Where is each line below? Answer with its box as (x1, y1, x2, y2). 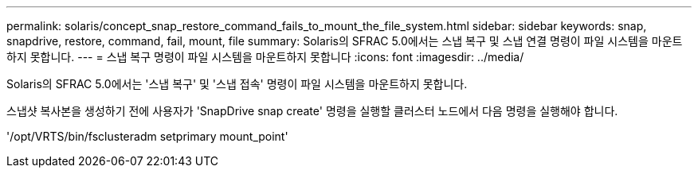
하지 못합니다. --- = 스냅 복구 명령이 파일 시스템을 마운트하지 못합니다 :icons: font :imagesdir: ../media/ (6, 50, 524, 64)
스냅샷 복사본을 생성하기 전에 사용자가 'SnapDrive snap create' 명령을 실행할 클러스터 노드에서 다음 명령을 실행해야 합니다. (6, 104, 618, 118)
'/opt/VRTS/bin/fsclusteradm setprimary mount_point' (6, 130, 288, 143)
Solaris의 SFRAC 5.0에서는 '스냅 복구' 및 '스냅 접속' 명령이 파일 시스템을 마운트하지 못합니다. (6, 77, 468, 91)
